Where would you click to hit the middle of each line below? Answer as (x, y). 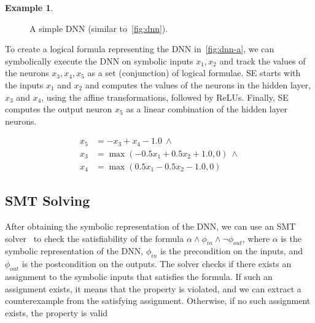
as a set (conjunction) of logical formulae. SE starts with (194, 73)
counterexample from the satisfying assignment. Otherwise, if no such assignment (158, 301)
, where (256, 238)
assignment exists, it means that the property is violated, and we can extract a (153, 288)
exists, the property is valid (56, 312)
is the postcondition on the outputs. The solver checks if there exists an (157, 264)
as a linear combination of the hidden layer (207, 109)
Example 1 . (29, 7)
